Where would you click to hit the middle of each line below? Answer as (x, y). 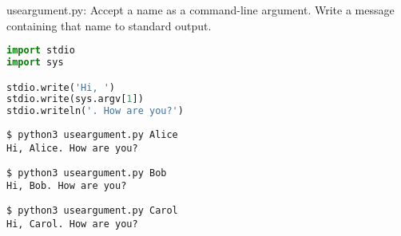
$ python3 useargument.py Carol (92, 210)
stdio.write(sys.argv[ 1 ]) (75, 99)
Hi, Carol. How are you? (72, 224)
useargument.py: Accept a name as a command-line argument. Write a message (200, 10)
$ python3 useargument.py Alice (92, 135)
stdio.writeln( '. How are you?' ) (95, 111)
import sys (35, 63)
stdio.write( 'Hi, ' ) (61, 87)
